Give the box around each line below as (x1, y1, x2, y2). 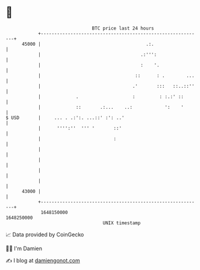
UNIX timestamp (102, 219, 141, 226)
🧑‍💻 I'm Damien (5, 245, 43, 252)
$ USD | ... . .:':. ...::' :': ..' (5, 114, 125, 121)
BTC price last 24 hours (92, 25, 154, 31)
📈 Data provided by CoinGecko (5, 231, 84, 238)
